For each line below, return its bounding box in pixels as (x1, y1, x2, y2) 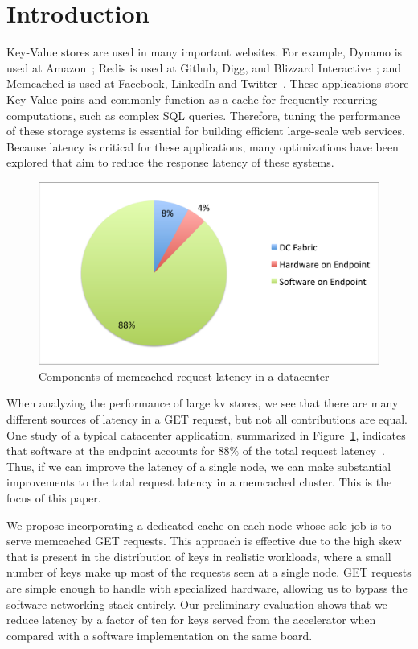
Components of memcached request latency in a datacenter (39, 367, 330, 384)
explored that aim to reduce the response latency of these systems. (6, 154, 334, 171)
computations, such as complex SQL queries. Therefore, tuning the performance (6, 106, 400, 123)
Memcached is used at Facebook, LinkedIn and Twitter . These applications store (6, 75, 409, 92)
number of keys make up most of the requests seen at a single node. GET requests (6, 564, 412, 581)
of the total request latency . (242, 442, 385, 459)
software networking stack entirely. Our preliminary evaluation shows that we (6, 595, 387, 612)
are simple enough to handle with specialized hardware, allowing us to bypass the (6, 579, 408, 596)
